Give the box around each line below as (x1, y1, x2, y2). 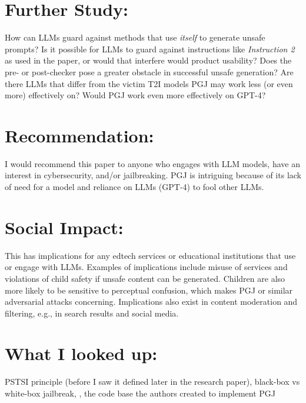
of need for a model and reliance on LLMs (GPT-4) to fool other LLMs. (5, 181, 264, 192)
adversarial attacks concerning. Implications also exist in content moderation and (5, 295, 298, 308)
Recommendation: (5, 123, 154, 147)
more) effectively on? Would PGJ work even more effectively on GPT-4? (5, 89, 266, 101)
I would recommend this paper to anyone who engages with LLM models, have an (5, 157, 300, 169)
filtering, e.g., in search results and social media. (5, 307, 179, 319)
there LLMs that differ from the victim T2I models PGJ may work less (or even (5, 77, 293, 89)
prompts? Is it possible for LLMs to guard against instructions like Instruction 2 (5, 42, 295, 55)
